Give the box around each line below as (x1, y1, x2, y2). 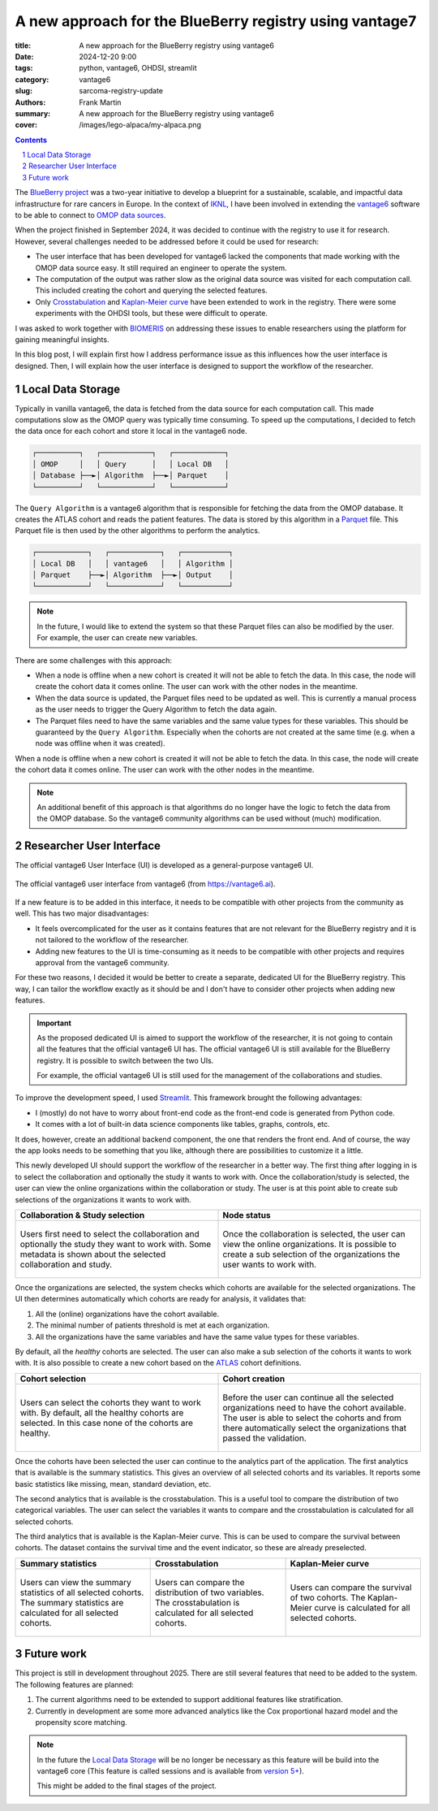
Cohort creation (222, 1373, 286, 1384)
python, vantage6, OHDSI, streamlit (79, 63, 197, 73)
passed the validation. (222, 1432, 307, 1444)
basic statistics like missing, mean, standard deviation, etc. (15, 1479, 212, 1488)
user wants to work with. (222, 1259, 316, 1270)
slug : (15, 86, 32, 96)
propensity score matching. (35, 1717, 127, 1727)
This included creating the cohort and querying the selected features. (35, 285, 268, 296)
